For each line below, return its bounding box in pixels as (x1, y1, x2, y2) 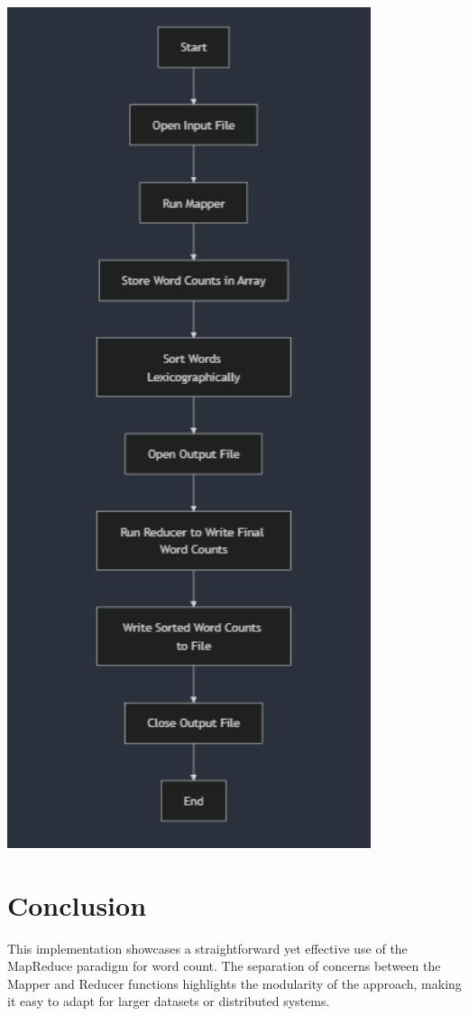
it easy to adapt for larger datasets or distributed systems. (7, 992, 330, 1011)
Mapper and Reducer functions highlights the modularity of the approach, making (7, 974, 462, 993)
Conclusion (7, 886, 147, 923)
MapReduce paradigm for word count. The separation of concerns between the (7, 956, 441, 975)
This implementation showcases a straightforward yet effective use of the (7, 938, 408, 957)
